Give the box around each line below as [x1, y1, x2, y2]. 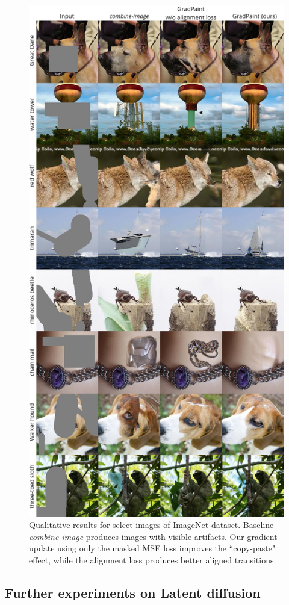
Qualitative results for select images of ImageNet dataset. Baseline [29, 518, 274, 531]
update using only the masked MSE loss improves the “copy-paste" [29, 542, 276, 554]
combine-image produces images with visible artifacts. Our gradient [29, 530, 278, 542]
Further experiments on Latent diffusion [5, 583, 261, 602]
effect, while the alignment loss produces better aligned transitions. [29, 554, 276, 566]
